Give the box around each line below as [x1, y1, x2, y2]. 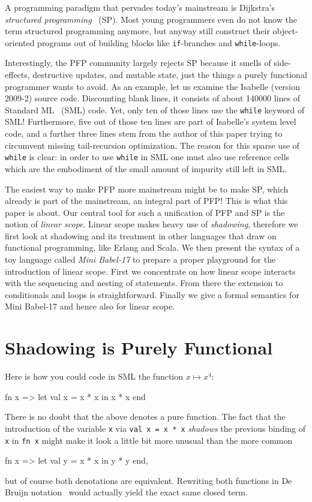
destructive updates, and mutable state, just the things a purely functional [32, 68, 307, 81]
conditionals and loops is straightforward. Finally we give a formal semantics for [5, 288, 299, 300]
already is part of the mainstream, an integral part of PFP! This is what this [5, 194, 288, 207]
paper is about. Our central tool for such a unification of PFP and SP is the [5, 206, 285, 218]
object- [272, 25, 298, 37]
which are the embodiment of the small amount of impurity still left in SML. [5, 162, 287, 175]
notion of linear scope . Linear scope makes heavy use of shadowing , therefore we [5, 218, 298, 230]
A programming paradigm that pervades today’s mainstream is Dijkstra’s [5, 1, 275, 13]
